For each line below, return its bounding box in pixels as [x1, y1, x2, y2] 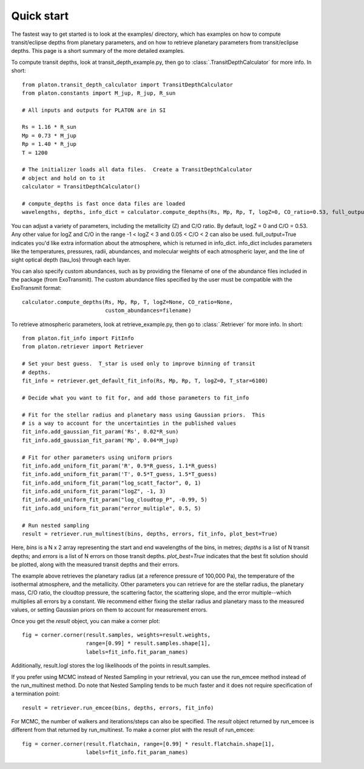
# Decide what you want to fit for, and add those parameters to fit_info [22, 394, 249, 401]
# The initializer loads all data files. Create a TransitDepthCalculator [22, 166, 252, 173]
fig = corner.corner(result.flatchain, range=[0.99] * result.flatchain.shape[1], [22, 740, 275, 747]
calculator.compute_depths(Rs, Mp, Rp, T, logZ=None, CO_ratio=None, [22, 298, 234, 305]
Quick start [11, 9, 69, 22]
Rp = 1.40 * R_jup [22, 140, 77, 148]
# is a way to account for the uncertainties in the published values [22, 419, 237, 427]
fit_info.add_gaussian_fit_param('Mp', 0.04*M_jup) [22, 436, 179, 444]
